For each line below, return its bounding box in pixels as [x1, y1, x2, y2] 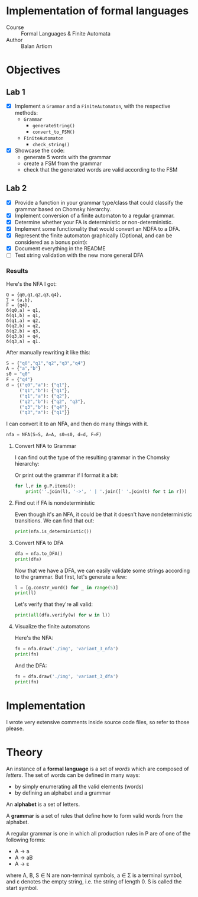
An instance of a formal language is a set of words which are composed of [6, 765, 189, 772]
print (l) [14, 590, 37, 596]
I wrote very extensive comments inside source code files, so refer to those [6, 718, 190, 725]
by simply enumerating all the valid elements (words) [14, 783, 144, 790]
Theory [6, 746, 43, 759]
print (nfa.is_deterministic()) [14, 528, 92, 534]
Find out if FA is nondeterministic [14, 499, 95, 506]
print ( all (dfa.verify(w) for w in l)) [14, 612, 111, 618]
